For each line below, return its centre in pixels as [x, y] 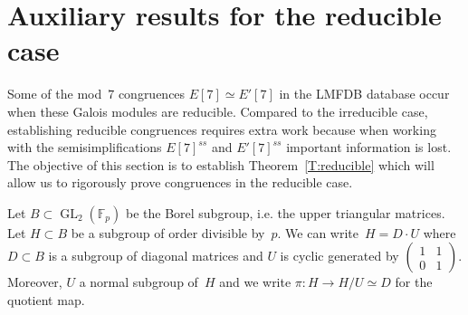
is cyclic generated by [339, 256]
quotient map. [46, 300]
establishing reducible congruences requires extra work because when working [222, 129]
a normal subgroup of [138, 282]
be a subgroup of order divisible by [168, 232]
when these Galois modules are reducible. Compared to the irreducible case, [218, 111]
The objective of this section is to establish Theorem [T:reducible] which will [221, 164]
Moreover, [35, 282]
